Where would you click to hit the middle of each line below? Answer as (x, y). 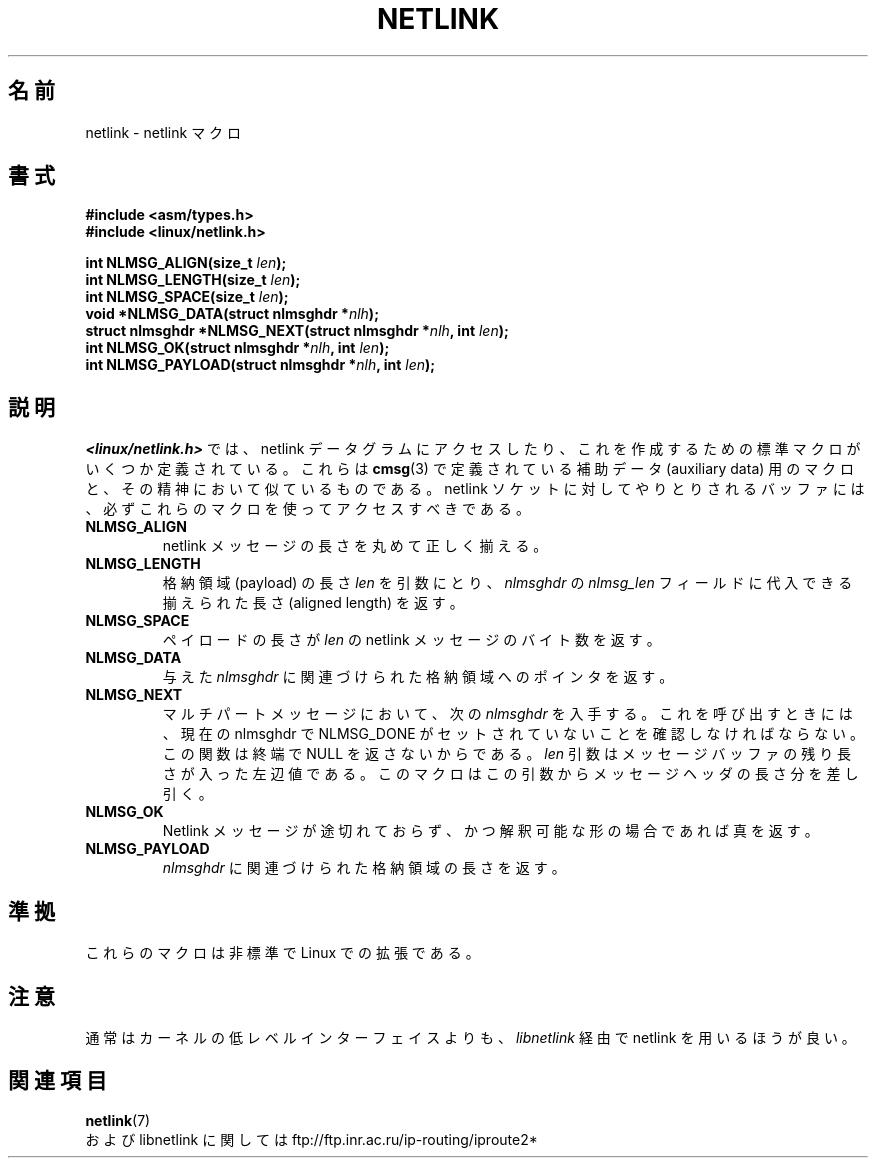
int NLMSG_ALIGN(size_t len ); (186, 263)
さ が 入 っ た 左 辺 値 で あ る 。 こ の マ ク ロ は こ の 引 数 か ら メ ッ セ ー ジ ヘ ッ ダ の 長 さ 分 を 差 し (510, 774)
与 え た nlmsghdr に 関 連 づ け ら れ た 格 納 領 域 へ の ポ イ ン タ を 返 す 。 (418, 677)
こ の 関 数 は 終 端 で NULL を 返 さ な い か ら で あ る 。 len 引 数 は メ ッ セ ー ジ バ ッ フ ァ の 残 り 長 (507, 754)
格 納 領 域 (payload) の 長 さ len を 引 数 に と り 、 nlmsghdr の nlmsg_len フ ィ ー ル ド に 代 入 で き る (507, 583)
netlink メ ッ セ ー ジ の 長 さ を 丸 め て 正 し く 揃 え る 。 (355, 546)
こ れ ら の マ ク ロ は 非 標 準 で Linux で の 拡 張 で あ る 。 (282, 953)
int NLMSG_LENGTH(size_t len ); (193, 280)
